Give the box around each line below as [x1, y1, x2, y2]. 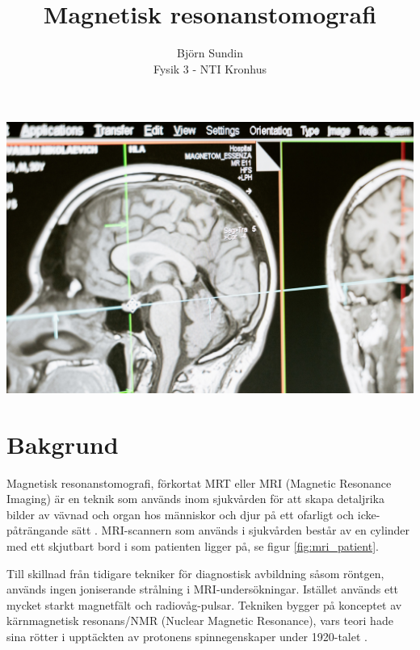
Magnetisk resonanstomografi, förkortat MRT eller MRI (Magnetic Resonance [6, 474, 392, 491]
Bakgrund [6, 427, 119, 460]
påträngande [6, 522, 69, 539]
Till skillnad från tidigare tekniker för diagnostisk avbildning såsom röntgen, [6, 564, 384, 581]
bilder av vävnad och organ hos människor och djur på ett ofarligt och [6, 505, 355, 522]
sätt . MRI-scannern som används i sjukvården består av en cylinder [71, 522, 410, 539]
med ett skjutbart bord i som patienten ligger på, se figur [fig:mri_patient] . [6, 538, 379, 555]
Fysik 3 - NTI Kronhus [153, 60, 267, 77]
